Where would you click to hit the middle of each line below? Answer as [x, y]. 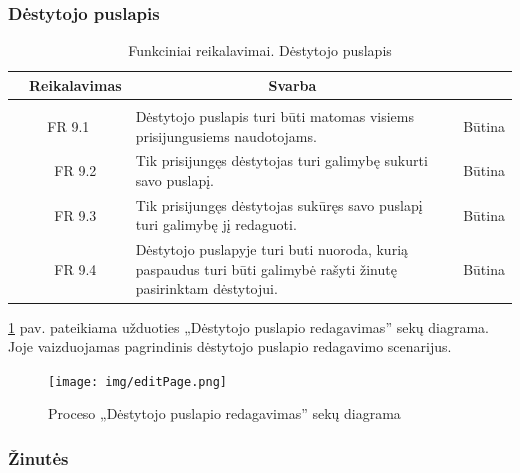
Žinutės [38, 457]
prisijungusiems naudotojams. [226, 135]
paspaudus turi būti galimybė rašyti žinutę [266, 268]
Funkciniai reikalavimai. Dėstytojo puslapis [260, 50]
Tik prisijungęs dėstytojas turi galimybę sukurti [281, 160]
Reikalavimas [75, 84]
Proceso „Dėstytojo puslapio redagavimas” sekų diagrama [224, 413]
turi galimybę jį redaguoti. [216, 224]
